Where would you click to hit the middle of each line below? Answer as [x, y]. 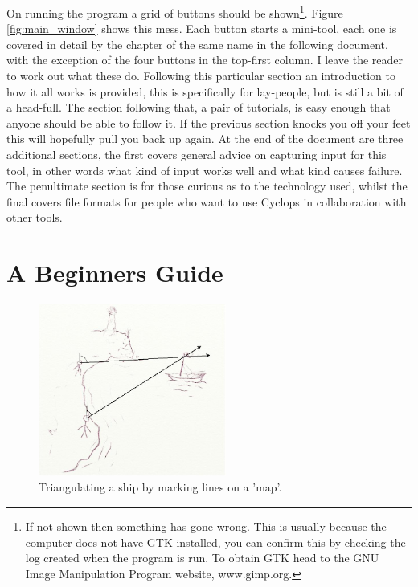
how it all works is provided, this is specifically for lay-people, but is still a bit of [205, 91]
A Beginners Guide [115, 273]
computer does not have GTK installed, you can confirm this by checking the [215, 542]
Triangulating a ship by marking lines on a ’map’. [160, 487]
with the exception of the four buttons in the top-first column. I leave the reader [205, 60]
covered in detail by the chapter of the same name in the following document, [197, 44]
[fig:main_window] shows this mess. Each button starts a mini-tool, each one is [202, 29]
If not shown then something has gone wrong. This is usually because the [206, 526]
